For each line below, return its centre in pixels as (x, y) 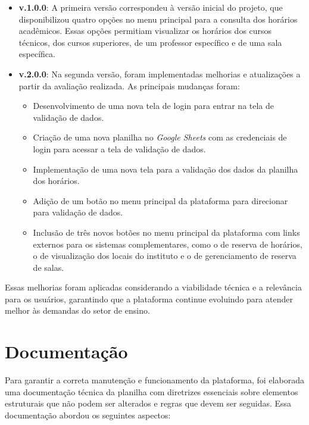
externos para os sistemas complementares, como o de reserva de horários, (168, 244)
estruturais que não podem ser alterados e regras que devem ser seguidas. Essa (148, 403)
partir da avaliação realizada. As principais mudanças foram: (129, 85)
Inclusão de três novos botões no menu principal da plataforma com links (166, 232)
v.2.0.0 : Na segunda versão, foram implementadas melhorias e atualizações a (160, 74)
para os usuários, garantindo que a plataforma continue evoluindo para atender (149, 299)
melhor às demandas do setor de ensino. (77, 310)
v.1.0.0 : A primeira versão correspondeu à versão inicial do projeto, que (151, 7)
